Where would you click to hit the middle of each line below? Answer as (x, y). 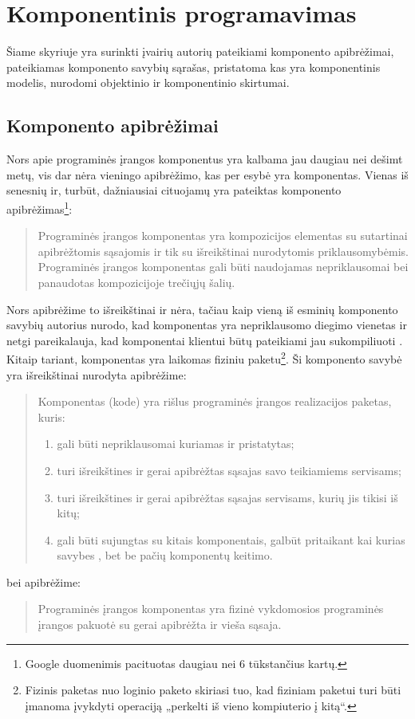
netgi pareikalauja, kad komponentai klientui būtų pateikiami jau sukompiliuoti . (205, 340)
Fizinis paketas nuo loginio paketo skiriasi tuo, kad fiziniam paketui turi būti (213, 690)
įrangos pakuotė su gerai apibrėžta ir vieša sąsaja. (160, 625)
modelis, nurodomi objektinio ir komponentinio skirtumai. (148, 83)
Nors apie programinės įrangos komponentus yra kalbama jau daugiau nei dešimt (205, 159)
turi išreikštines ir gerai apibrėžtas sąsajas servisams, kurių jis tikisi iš (227, 497)
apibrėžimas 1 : (40, 207)
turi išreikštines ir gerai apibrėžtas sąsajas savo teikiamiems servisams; (229, 470)
